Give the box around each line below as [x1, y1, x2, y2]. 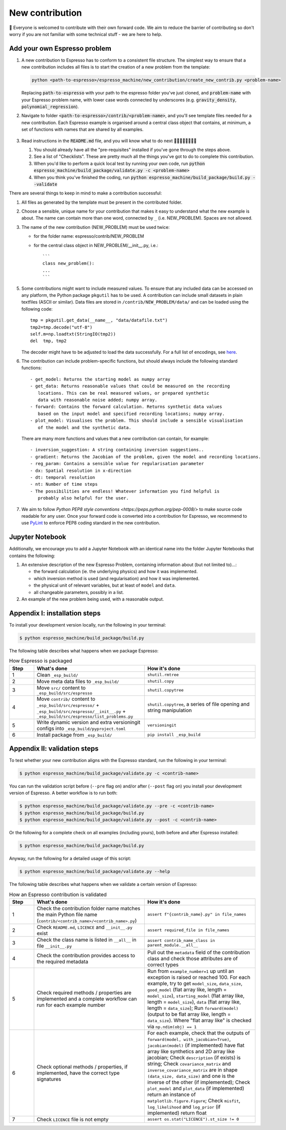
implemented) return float [147, 1109, 207, 1116]
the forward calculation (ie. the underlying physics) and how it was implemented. [33, 568, 198, 574]
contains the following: [9, 553, 55, 559]
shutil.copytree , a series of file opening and [147, 701, 250, 708]
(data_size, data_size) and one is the [147, 1072, 235, 1079]
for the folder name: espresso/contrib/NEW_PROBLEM [33, 233, 144, 239]
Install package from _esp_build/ [36, 731, 112, 738]
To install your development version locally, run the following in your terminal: [9, 622, 166, 628]
